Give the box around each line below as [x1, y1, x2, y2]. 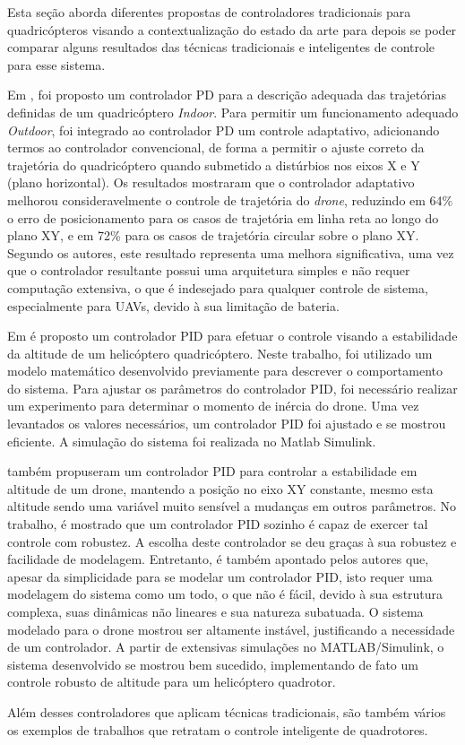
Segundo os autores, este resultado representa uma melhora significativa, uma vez [7, 243, 454, 262]
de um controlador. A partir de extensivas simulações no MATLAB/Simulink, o [7, 637, 444, 656]
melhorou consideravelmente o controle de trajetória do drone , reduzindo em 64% [7, 190, 453, 209]
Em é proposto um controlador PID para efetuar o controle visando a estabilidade [7, 326, 458, 345]
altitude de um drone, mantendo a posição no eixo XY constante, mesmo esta [7, 479, 434, 498]
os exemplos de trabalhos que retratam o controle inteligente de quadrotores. [7, 720, 428, 739]
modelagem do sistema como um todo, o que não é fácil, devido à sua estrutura [7, 585, 443, 603]
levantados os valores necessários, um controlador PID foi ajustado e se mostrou [7, 414, 446, 433]
